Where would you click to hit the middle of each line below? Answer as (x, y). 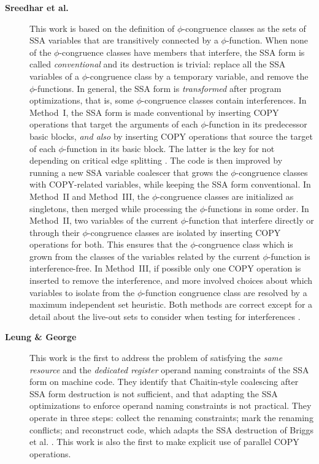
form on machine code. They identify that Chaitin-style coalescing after (164, 382)
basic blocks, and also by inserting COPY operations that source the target (171, 136)
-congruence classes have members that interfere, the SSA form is (182, 52)
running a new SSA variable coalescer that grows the (129, 172)
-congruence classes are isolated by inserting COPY (184, 232)
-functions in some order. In (257, 208)
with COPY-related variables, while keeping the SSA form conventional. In (170, 184)
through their (55, 232)
